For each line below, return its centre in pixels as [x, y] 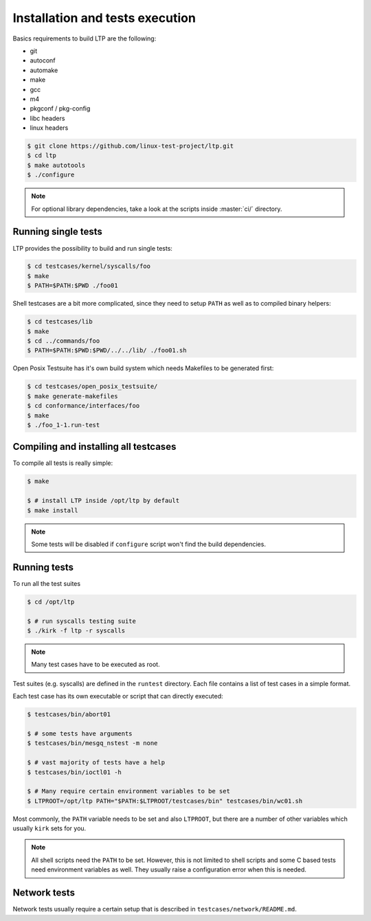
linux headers [49, 128]
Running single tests [58, 232]
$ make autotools [56, 165]
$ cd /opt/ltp [51, 602]
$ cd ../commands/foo [64, 341]
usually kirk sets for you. [49, 828]
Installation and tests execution [104, 18]
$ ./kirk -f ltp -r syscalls [76, 631]
